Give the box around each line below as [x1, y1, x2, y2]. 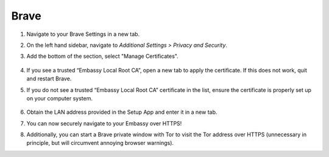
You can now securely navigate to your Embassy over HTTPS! [26, 119, 182, 127]
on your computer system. [26, 94, 93, 102]
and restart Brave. [26, 75, 72, 82]
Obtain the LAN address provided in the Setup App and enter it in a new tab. [26, 108, 218, 116]
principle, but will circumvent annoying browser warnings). [26, 139, 174, 147]
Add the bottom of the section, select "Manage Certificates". [26, 52, 179, 60]
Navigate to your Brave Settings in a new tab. [26, 30, 140, 38]
